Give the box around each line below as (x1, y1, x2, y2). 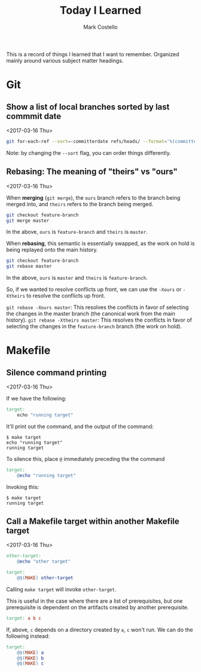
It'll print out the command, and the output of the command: (6, 423, 154, 430)
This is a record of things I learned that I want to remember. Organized (6, 50, 179, 57)
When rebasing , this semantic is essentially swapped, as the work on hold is (6, 240, 195, 247)
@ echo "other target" (17, 558, 71, 565)
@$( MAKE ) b (17, 655, 44, 661)
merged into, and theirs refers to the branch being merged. (6, 200, 154, 207)
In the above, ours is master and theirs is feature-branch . (6, 274, 148, 282)
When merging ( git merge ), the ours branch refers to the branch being (6, 194, 181, 201)
